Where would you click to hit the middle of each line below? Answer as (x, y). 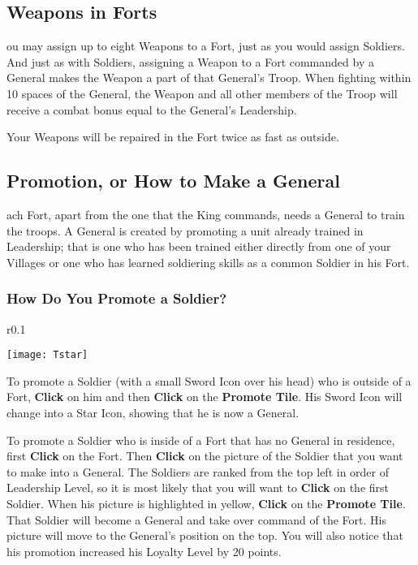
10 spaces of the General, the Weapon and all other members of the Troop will (202, 93)
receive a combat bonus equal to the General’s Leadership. (152, 109)
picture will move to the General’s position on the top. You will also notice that (205, 535)
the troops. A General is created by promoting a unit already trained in (185, 230)
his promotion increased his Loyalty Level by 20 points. (144, 551)
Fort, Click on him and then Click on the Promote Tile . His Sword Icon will (205, 397)
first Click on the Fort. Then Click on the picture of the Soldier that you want (205, 456)
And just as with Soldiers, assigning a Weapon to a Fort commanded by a (190, 61)
